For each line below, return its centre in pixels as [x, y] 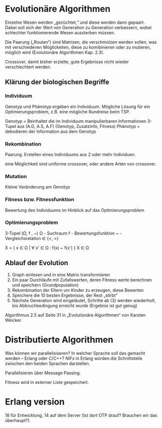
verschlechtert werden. [28, 67]
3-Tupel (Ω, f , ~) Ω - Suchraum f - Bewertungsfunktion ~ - [64, 233]
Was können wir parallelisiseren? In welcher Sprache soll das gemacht [75, 353]
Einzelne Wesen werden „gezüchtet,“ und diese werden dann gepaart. [75, 22]
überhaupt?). [18, 420]
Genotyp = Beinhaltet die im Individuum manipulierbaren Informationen [76, 121]
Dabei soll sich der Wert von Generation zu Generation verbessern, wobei [78, 27]
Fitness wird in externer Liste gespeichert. [47, 382]
